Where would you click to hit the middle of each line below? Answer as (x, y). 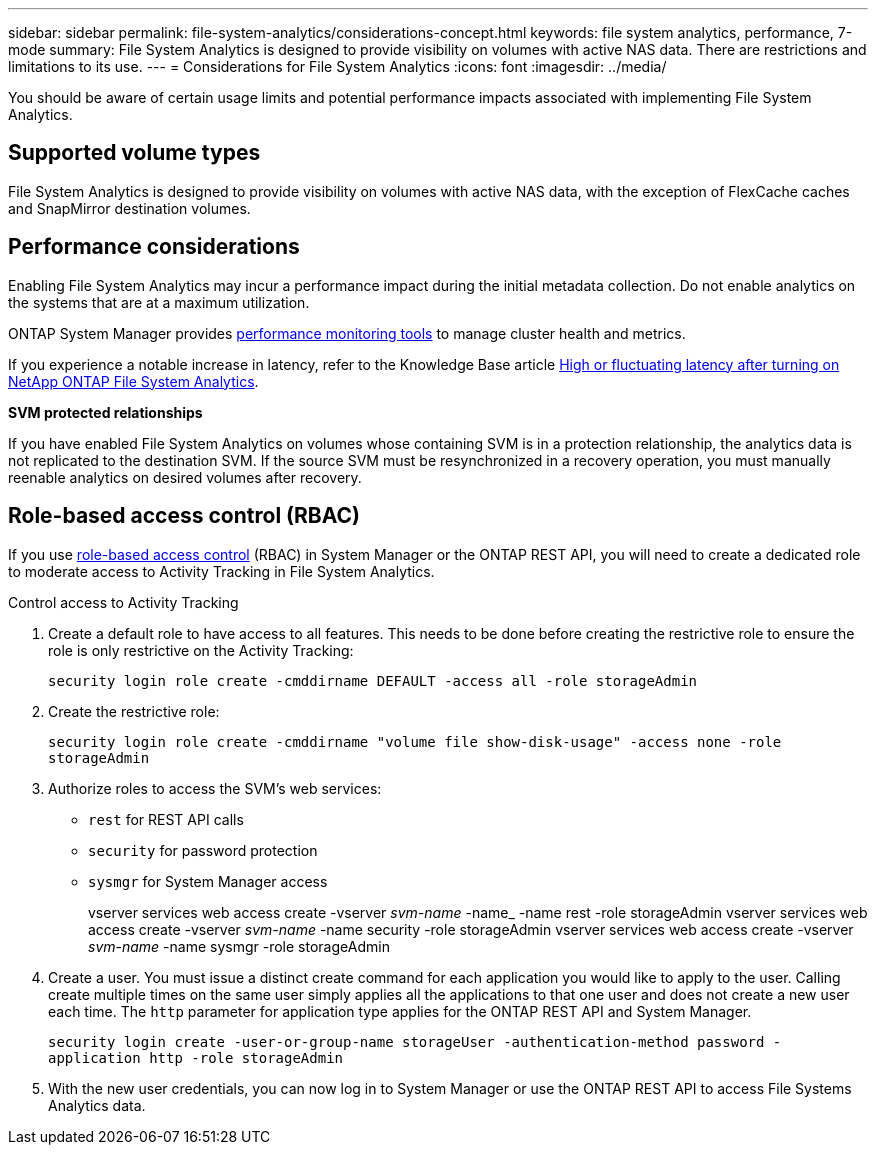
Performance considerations (154, 247)
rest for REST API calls (166, 819)
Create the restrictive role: (134, 711)
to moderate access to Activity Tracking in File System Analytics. (221, 571)
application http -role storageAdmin (196, 1057)
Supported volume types (134, 153)
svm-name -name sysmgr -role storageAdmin (239, 946)
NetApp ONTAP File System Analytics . (133, 381)
